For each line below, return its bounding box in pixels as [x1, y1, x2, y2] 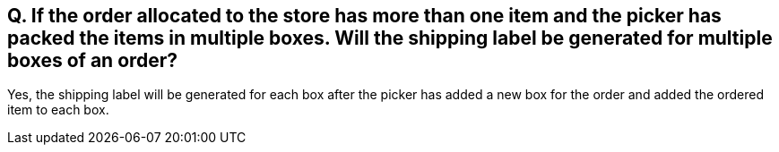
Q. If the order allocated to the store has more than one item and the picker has [7, 4, 722, 27]
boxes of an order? [7, 49, 178, 72]
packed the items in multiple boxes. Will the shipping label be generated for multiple [7, 27, 773, 49]
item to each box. [7, 102, 109, 118]
